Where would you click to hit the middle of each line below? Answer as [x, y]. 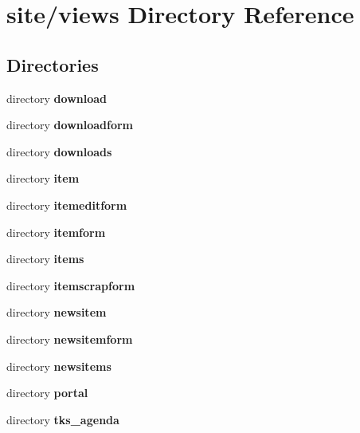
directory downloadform [70, 125]
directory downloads [59, 151]
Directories [53, 64]
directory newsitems [59, 366]
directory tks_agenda [63, 419]
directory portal [47, 393]
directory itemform [56, 232]
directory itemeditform [67, 205]
